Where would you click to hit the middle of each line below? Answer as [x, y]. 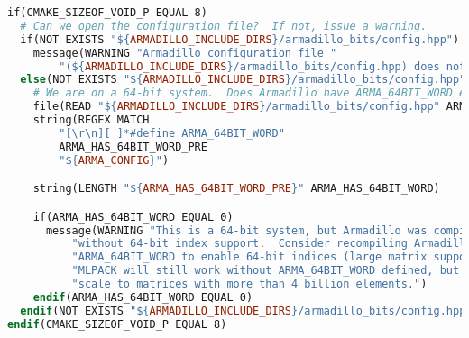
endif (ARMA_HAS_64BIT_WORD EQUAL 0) [143, 297]
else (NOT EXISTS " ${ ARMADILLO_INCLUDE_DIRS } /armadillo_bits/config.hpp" [243, 80]
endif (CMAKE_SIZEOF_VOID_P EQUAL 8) [117, 324]
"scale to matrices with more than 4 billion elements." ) [249, 284]
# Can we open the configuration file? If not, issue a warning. [224, 26]
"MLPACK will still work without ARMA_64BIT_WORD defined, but [266, 271]
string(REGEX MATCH [91, 120]
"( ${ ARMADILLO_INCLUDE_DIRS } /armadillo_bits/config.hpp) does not [262, 66]
